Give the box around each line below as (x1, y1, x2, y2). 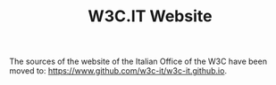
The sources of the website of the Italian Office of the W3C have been (9, 56, 268, 67)
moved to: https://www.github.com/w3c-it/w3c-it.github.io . (9, 66, 228, 76)
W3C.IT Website (88, 6, 213, 27)
